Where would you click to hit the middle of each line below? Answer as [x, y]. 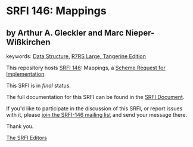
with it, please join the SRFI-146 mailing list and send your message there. [97, 115]
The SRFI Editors [27, 138]
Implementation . [26, 74]
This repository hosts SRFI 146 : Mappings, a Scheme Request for [86, 68]
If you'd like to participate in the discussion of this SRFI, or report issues [94, 108]
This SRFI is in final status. [39, 85]
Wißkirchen [28, 42]
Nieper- [140, 33]
